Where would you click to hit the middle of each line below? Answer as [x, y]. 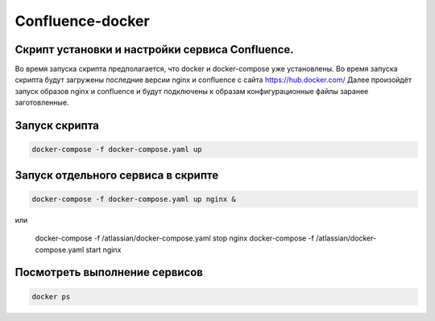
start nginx [104, 249]
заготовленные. [42, 103]
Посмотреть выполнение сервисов [109, 272]
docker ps [51, 296]
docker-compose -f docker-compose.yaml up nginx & [134, 199]
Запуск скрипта [57, 126]
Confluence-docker [82, 21]
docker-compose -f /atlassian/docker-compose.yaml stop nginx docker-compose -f [174, 238]
